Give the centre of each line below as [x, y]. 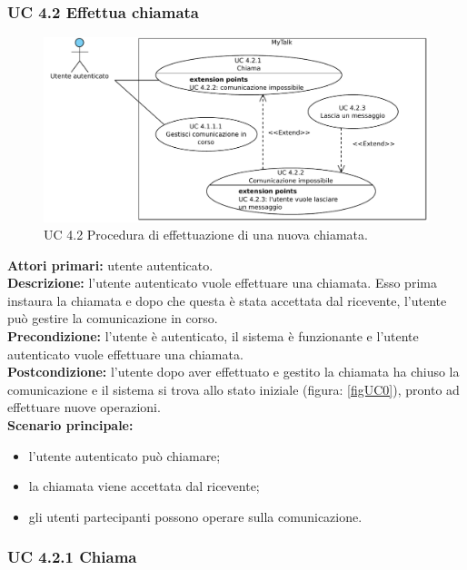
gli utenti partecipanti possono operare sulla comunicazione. [195, 516]
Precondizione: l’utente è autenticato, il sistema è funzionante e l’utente [213, 336]
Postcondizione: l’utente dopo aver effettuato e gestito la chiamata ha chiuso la [233, 372]
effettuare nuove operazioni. [84, 407]
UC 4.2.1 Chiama [72, 557]
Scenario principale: [70, 425]
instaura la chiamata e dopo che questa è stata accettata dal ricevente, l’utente [227, 300]
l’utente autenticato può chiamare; [124, 455]
